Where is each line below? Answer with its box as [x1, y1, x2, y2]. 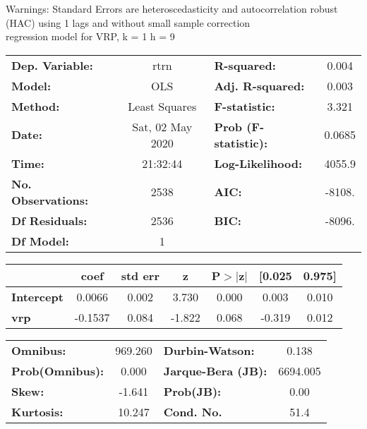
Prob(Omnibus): [11, 362, 104, 379]
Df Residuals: [11, 212, 88, 229]
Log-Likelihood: [214, 155, 303, 171]
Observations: [11, 191, 89, 208]
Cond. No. [163, 403, 222, 420]
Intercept [11, 288, 64, 305]
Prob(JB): [163, 382, 222, 399]
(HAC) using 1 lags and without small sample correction [6, 15, 251, 30]
